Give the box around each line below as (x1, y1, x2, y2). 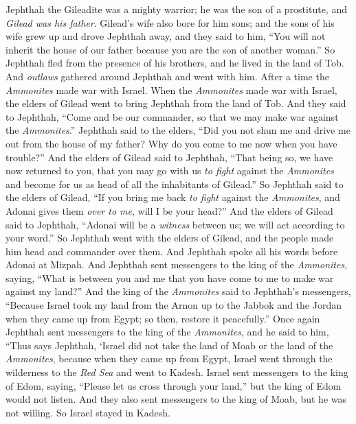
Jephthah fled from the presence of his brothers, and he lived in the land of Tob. (5, 56, 344, 70)
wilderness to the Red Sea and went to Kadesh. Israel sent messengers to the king (5, 365, 348, 379)
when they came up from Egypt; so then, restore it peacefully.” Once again (5, 311, 320, 325)
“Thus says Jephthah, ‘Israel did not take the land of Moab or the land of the (5, 338, 333, 352)
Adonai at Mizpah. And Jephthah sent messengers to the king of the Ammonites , (5, 257, 348, 272)
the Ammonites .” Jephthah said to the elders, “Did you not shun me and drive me (5, 123, 351, 137)
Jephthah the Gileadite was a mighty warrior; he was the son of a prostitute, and (5, 2, 347, 16)
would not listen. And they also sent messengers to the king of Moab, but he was (5, 392, 346, 406)
